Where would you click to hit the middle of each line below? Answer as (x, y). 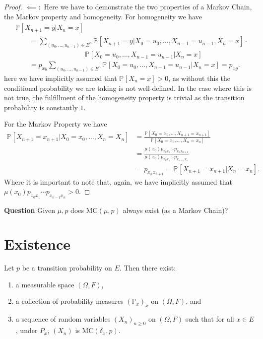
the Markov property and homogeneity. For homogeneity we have (103, 16)
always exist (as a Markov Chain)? (175, 210)
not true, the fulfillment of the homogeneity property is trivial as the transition (124, 98)
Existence (37, 244)
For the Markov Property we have (56, 124)
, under (27, 330)
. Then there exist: (148, 268)
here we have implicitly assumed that (61, 78)
